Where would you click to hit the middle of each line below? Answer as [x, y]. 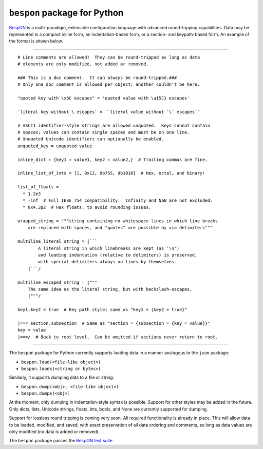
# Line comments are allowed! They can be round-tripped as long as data [109, 57]
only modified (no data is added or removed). [54, 432]
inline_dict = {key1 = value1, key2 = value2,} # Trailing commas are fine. [113, 159]
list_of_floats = [38, 187]
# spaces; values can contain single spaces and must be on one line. [104, 132]
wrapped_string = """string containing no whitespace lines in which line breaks [118, 221]
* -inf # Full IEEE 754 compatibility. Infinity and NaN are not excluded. [118, 200]
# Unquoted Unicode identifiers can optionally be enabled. [91, 139]
